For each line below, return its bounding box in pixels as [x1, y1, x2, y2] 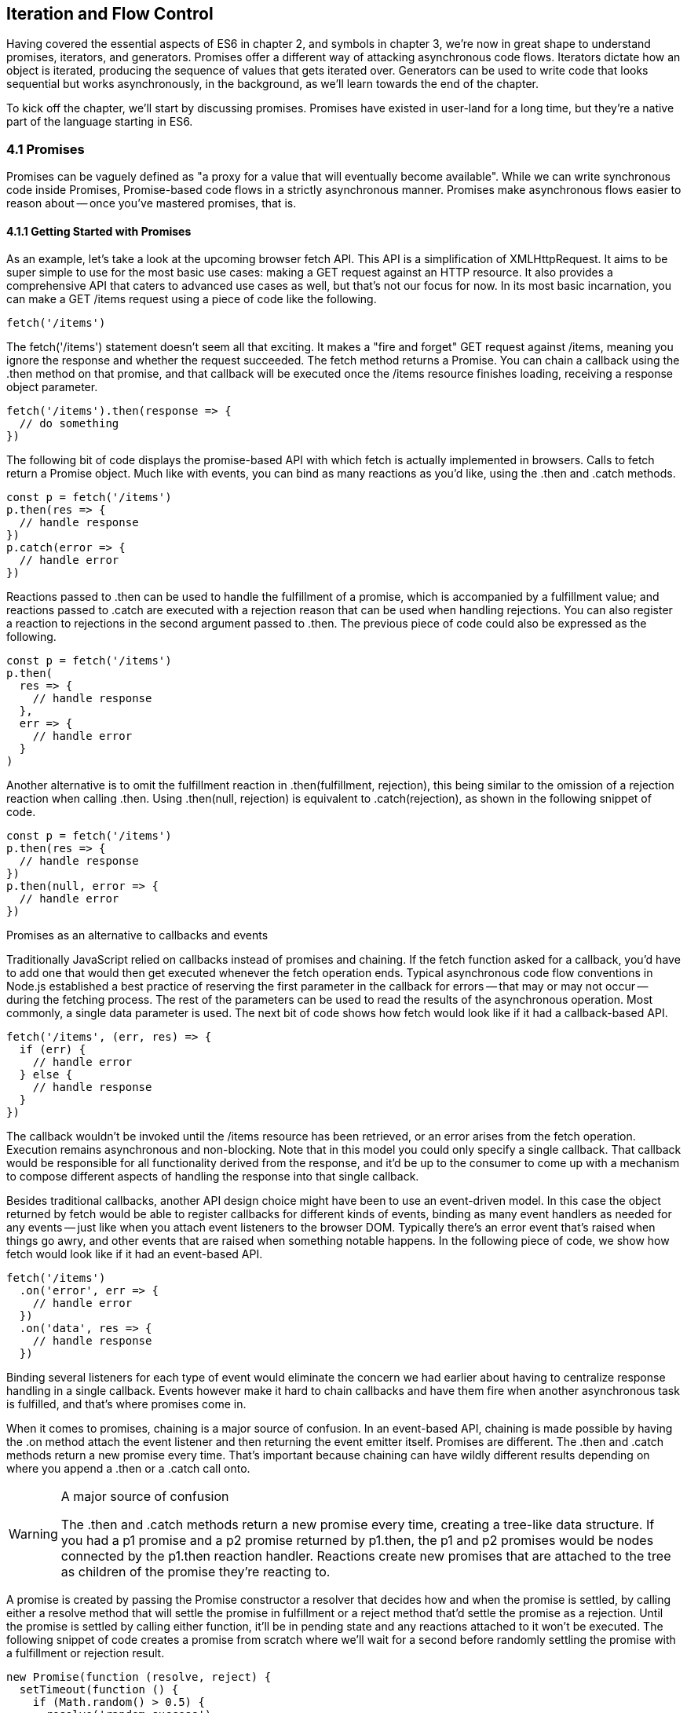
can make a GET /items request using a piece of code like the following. [6, 292, 377, 306]
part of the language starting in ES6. [6, 115, 193, 129]
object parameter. [6, 380, 98, 394]
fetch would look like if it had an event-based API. [6, 1247, 263, 1261]
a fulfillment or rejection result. [6, 1646, 165, 1660]
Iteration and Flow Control [6, 4, 214, 24]
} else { [19, 1068, 73, 1082]
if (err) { [19, 1043, 86, 1056]
